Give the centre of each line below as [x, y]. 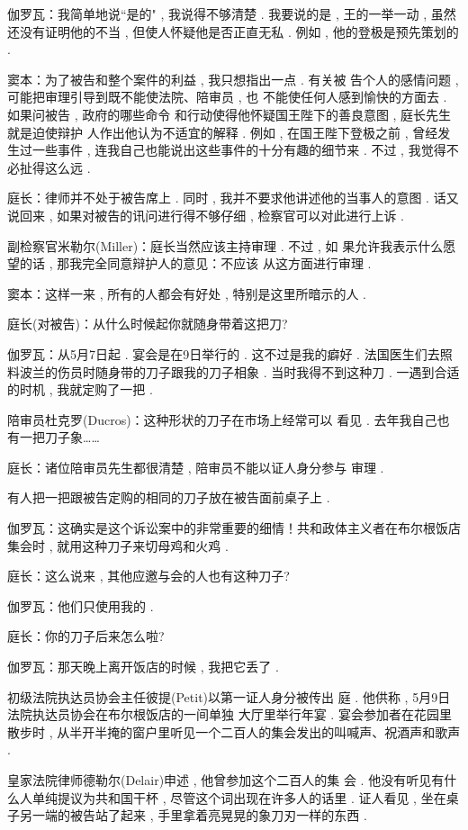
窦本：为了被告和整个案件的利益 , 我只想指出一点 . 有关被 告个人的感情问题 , [233, 79]
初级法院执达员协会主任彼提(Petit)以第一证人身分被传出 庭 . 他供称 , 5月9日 [229, 696]
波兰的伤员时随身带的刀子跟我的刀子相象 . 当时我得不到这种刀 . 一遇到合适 [239, 371]
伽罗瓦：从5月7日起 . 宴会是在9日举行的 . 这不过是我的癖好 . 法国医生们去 [224, 353]
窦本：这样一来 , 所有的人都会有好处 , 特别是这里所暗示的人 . [187, 293]
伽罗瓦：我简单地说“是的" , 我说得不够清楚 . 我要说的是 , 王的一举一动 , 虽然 [232, 14]
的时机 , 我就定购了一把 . [80, 389]
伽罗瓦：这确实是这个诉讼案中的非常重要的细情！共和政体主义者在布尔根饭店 [234, 528]
